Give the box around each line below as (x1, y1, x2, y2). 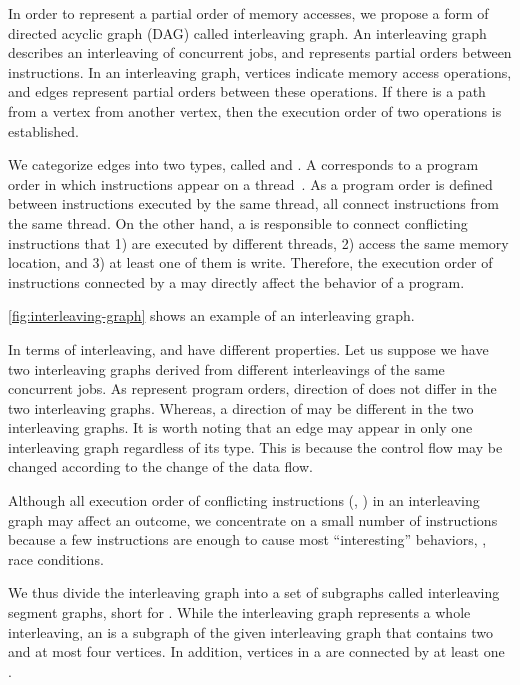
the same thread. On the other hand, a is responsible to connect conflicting (8, 212, 468, 233)
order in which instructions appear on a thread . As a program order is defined (8, 173, 493, 194)
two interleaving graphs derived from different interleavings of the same (8, 358, 445, 379)
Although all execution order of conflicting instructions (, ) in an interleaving (8, 490, 480, 511)
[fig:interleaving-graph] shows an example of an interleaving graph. (8, 305, 415, 326)
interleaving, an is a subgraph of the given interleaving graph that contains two (8, 621, 493, 642)
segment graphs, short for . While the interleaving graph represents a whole (8, 602, 471, 623)
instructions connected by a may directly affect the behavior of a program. (8, 271, 465, 292)
